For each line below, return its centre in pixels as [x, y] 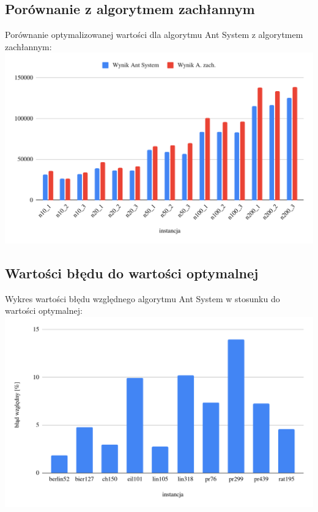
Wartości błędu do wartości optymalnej [132, 273]
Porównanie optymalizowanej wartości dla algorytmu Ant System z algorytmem [154, 35]
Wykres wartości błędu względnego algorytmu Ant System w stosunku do [142, 298]
